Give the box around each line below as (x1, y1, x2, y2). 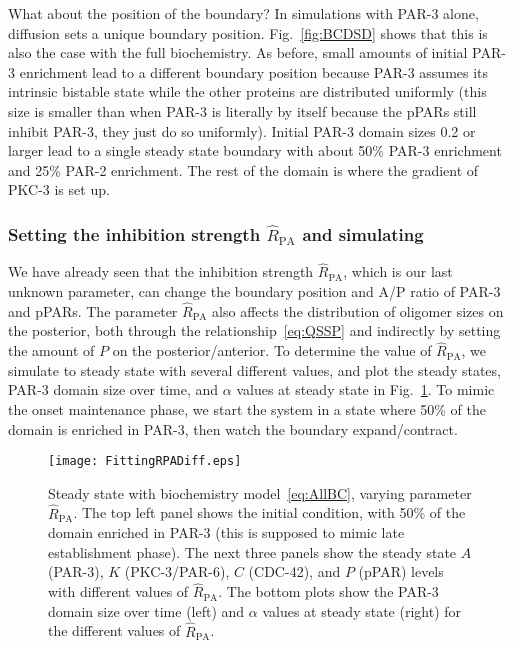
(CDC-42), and (248, 561, 341, 582)
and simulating (302, 221, 424, 246)
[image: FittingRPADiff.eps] (48, 454, 242, 469)
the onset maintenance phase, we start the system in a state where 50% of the (8, 398, 487, 419)
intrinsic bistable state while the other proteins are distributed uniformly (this (8, 81, 487, 102)
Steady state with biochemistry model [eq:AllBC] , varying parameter (48, 482, 472, 503)
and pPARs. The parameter (8, 300, 178, 321)
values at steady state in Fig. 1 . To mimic (236, 379, 495, 400)
